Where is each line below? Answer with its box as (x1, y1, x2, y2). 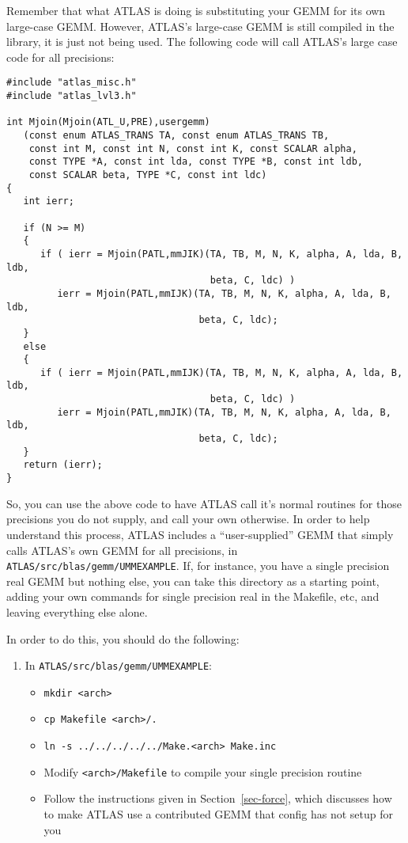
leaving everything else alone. (6, 603, 148, 620)
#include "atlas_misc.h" (6, 77, 137, 89)
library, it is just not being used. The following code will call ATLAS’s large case (6, 33, 398, 50)
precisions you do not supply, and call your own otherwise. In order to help (6, 511, 370, 527)
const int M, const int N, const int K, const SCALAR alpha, (28, 142, 357, 154)
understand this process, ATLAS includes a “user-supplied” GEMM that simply (6, 526, 394, 542)
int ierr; (23, 196, 74, 207)
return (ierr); (23, 459, 103, 471)
